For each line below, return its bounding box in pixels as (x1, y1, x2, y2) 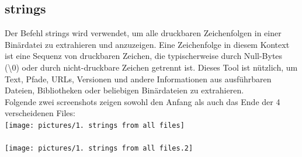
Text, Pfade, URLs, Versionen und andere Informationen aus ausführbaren (5, 72, 272, 85)
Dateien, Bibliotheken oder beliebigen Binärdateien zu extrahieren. (5, 84, 244, 96)
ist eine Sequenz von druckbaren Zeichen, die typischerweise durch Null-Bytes (5, 50, 283, 62)
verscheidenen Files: (5, 107, 75, 119)
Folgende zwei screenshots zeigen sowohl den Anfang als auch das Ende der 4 (5, 95, 280, 107)
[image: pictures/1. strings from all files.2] (5, 144, 193, 153)
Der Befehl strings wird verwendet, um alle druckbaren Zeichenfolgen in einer (5, 27, 282, 39)
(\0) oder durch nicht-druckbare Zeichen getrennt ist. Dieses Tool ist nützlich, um (5, 61, 298, 73)
